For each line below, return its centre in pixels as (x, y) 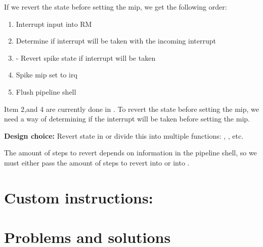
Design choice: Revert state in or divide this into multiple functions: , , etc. (124, 135)
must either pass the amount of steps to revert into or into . (97, 162)
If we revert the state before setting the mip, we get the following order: (116, 7)
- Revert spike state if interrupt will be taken (86, 57)
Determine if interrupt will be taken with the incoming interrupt (116, 41)
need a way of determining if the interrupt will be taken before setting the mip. (127, 119)
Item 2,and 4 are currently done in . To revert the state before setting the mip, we (131, 109)
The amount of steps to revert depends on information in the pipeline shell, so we (130, 153)
